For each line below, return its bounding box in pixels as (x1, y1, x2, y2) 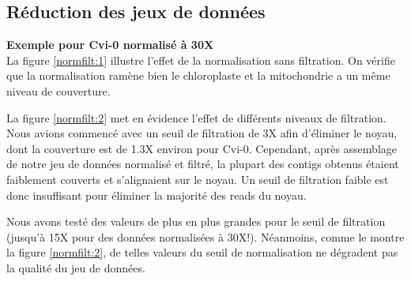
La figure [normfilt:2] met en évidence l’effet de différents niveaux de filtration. (6, 109, 386, 126)
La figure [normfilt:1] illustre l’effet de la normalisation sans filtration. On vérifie (6, 51, 395, 68)
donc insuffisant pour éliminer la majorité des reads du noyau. (6, 186, 307, 203)
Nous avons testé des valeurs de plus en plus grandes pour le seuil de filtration (6, 213, 386, 230)
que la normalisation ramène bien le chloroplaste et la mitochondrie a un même (6, 67, 390, 84)
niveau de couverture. (6, 82, 111, 99)
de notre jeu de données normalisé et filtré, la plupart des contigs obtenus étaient (6, 155, 399, 172)
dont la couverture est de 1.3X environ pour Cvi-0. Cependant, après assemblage (6, 140, 397, 156)
